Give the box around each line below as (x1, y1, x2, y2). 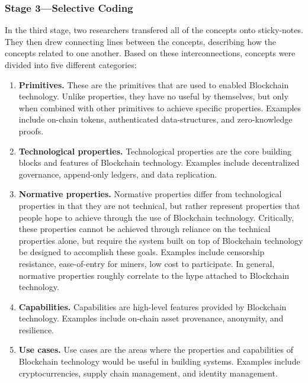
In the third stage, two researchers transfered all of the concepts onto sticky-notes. (5, 24, 303, 36)
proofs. (18, 124, 44, 137)
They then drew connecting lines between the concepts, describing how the (5, 35, 276, 47)
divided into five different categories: (5, 59, 137, 70)
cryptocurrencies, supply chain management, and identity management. (18, 366, 278, 379)
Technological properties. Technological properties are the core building (18, 144, 292, 157)
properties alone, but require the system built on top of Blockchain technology (18, 234, 303, 246)
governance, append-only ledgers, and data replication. (18, 168, 217, 180)
